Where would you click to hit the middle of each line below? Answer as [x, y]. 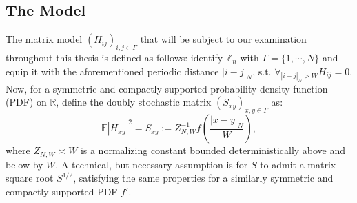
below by [24, 164]
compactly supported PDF [62, 191]
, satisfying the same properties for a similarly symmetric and [203, 178]
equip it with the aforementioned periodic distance [112, 71]
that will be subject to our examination [223, 39]
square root [30, 178]
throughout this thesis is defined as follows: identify [114, 57]
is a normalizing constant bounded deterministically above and [213, 150]
